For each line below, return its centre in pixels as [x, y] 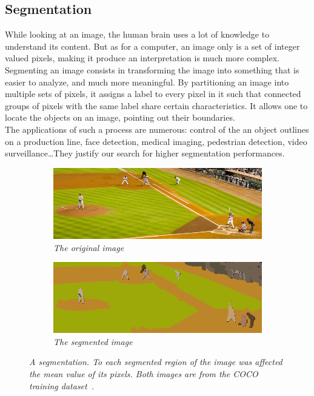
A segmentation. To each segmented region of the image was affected [156, 362]
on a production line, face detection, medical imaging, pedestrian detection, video [156, 141]
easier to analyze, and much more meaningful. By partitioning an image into [147, 82]
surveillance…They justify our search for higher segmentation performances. [145, 153]
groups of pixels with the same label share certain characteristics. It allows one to [156, 105]
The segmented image [93, 341]
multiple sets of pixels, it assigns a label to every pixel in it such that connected [153, 94]
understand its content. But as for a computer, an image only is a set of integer [152, 46]
